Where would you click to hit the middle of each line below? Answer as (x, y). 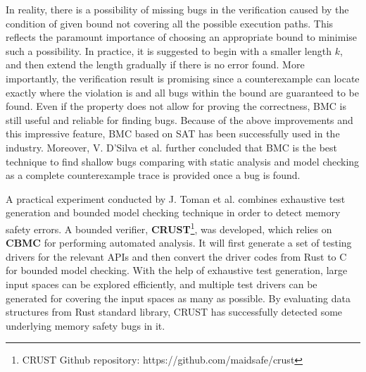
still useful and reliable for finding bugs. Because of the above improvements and (179, 119)
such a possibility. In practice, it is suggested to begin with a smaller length (169, 50)
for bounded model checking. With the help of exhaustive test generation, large (177, 270)
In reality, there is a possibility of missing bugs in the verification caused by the (177, 9)
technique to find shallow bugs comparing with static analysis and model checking (183, 161)
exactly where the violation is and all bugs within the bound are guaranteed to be (182, 92)
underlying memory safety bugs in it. (86, 325)
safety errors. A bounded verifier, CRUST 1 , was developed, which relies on (169, 228)
